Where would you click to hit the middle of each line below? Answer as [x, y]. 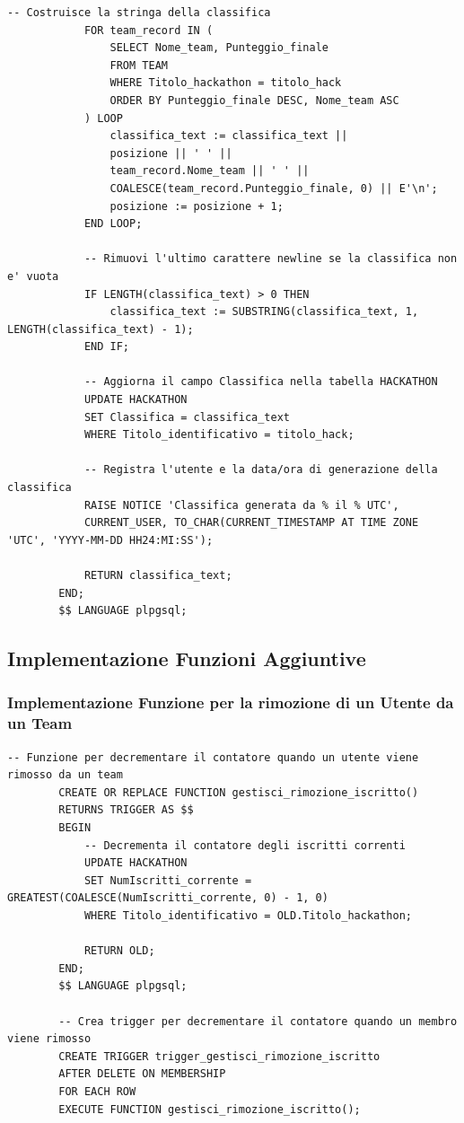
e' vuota [33, 276]
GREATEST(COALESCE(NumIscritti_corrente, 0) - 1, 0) [168, 898]
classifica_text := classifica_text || [229, 136]
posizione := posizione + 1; [197, 206]
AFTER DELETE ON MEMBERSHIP [142, 1074]
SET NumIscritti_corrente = [168, 880]
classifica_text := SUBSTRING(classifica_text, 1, [264, 312]
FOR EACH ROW [97, 1091]
